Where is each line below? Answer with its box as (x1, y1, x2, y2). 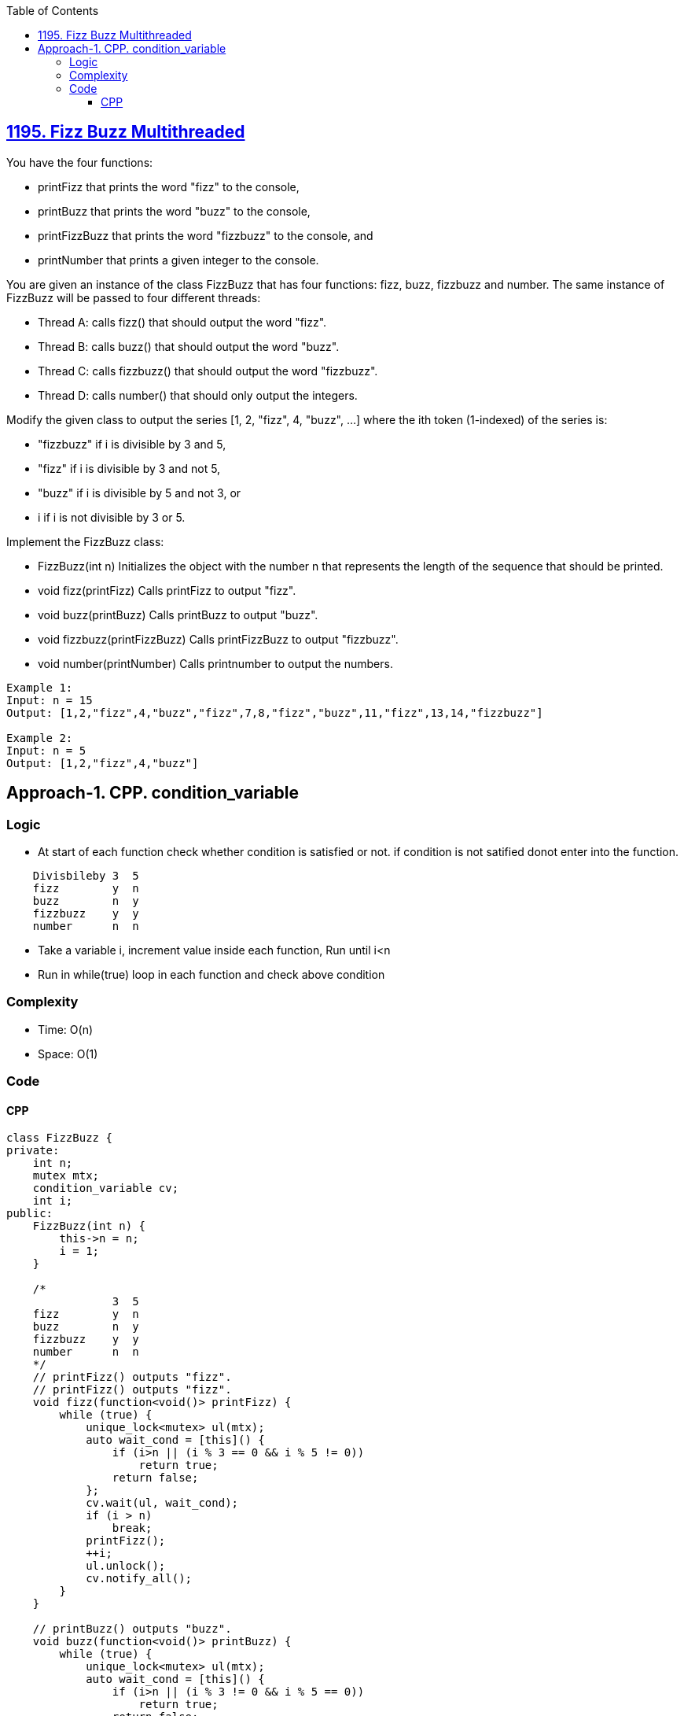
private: (6, 1144, 60, 1157)
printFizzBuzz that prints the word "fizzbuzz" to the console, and (38, 228, 373, 242)
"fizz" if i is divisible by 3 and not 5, (38, 461, 221, 475)
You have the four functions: (6, 155, 153, 169)
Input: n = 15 (6, 693, 93, 707)
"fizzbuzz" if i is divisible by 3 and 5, (38, 437, 226, 451)
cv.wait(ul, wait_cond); (86, 1496, 239, 1510)
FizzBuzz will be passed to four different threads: (6, 290, 261, 304)
